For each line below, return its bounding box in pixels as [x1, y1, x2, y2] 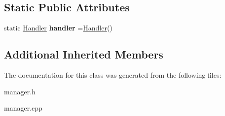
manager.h [4, 86, 36, 96]
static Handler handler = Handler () [4, 23, 112, 33]
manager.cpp [4, 103, 42, 113]
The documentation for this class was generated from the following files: [4, 70, 222, 80]
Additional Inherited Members [4, 47, 163, 62]
